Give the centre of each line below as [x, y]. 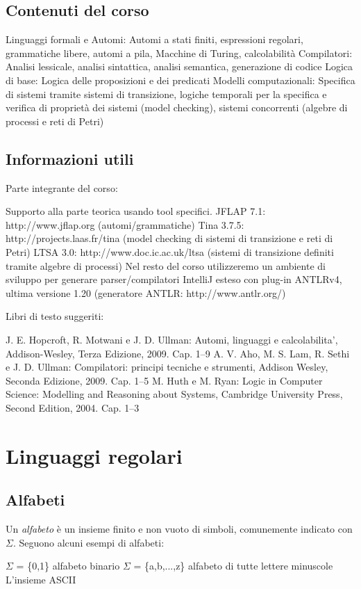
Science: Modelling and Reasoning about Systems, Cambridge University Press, [174, 394]
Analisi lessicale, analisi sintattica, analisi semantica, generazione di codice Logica [179, 66]
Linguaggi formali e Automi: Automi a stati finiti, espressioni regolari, [154, 39]
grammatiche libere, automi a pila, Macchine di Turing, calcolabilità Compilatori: [179, 53]
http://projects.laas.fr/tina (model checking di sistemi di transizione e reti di [169, 238]
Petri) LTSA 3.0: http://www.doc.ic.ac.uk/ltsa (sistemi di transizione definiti [170, 251]
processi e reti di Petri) [55, 121]
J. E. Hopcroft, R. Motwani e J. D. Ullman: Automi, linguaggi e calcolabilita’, [172, 339]
